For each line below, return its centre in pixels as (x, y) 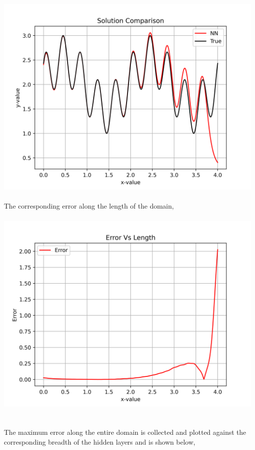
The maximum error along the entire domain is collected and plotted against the (125, 432)
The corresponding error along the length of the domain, (89, 206)
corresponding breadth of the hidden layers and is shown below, (100, 441)
